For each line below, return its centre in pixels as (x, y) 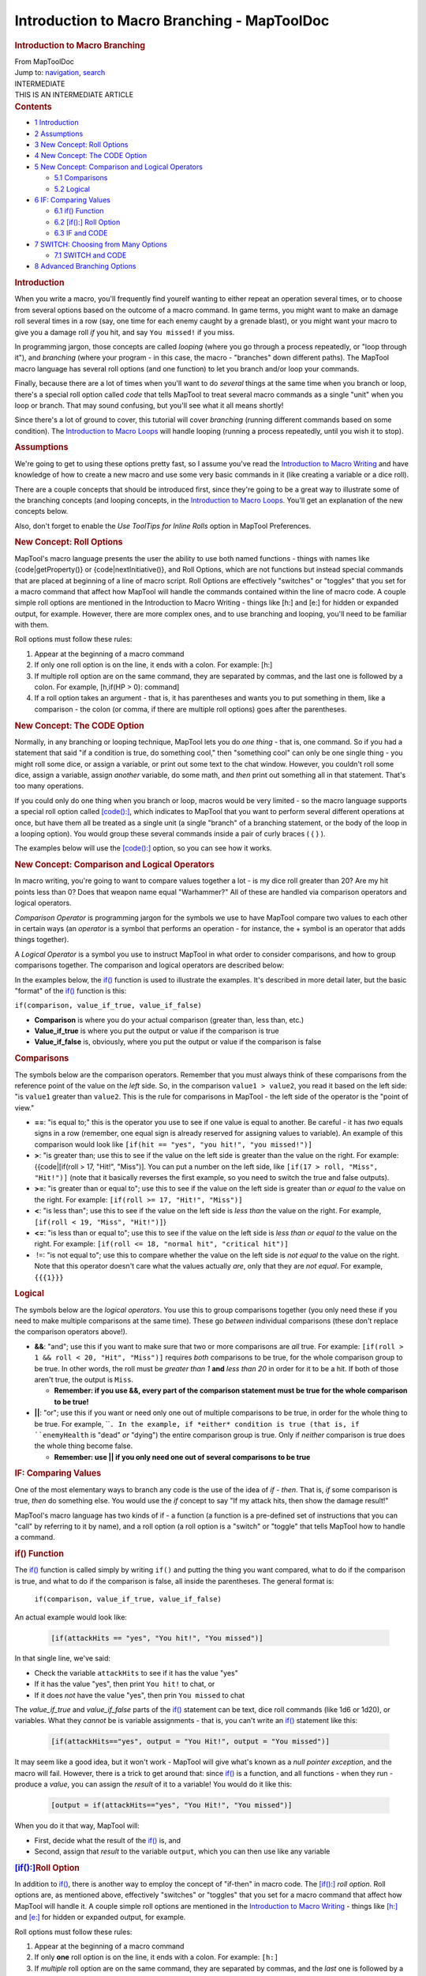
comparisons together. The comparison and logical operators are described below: (149, 965)
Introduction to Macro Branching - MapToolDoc (172, 21)
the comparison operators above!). (71, 1332)
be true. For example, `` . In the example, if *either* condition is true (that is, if (197, 1424)
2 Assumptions (59, 134)
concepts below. (41, 511)
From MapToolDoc (45, 61)
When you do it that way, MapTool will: (77, 1826)
